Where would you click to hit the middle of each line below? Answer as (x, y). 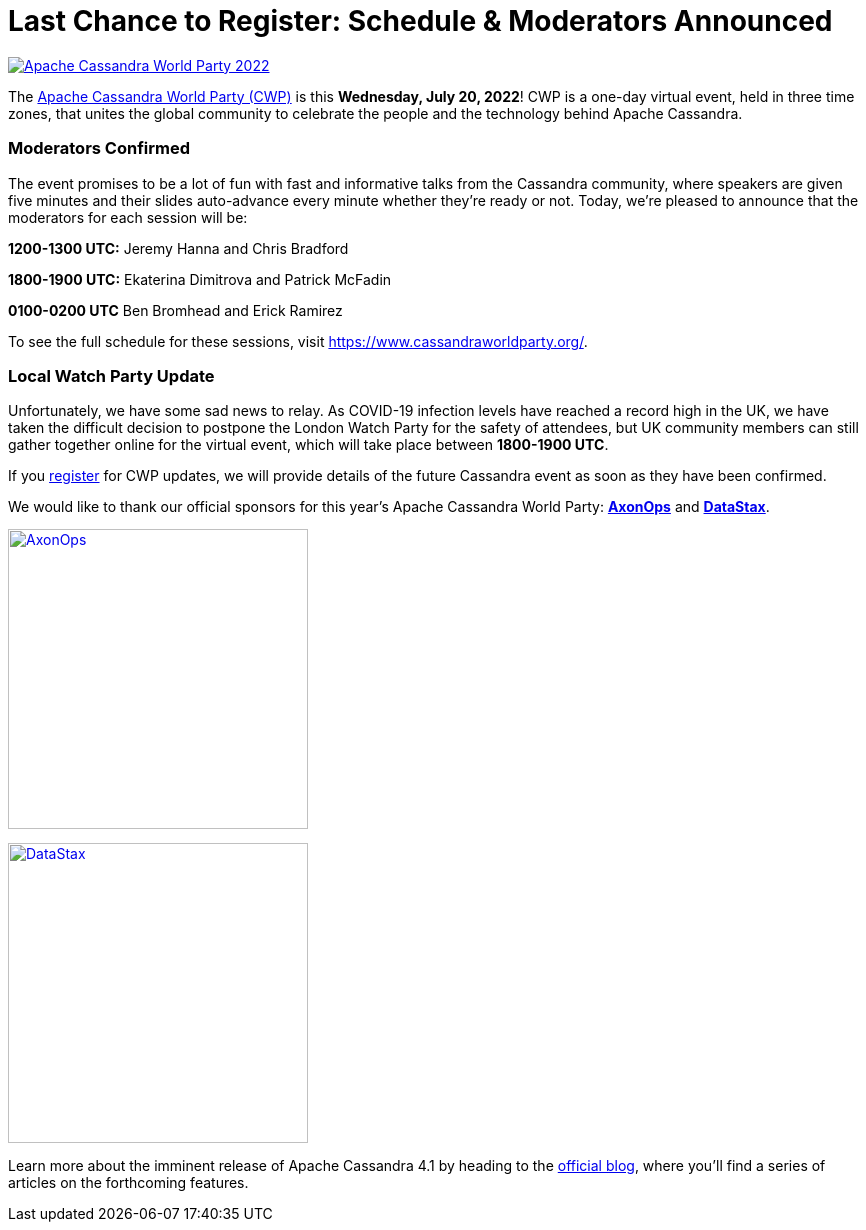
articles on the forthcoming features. (128, 1183)
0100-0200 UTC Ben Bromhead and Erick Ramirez (175, 310)
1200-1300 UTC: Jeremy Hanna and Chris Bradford (178, 248)
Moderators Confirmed (99, 148)
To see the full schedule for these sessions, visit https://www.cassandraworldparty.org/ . (298, 341)
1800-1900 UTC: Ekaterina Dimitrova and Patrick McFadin (200, 279)
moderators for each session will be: (128, 217)
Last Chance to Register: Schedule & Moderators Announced (420, 21)
